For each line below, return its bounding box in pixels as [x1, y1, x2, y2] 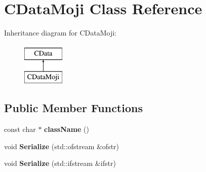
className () [44, 124, 89, 134]
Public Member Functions [4, 100, 143, 116]
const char [4, 124, 36, 134]
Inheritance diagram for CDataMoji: [4, 27, 117, 38]
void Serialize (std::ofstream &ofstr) [4, 141, 119, 151]
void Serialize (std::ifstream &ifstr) [4, 158, 116, 168]
